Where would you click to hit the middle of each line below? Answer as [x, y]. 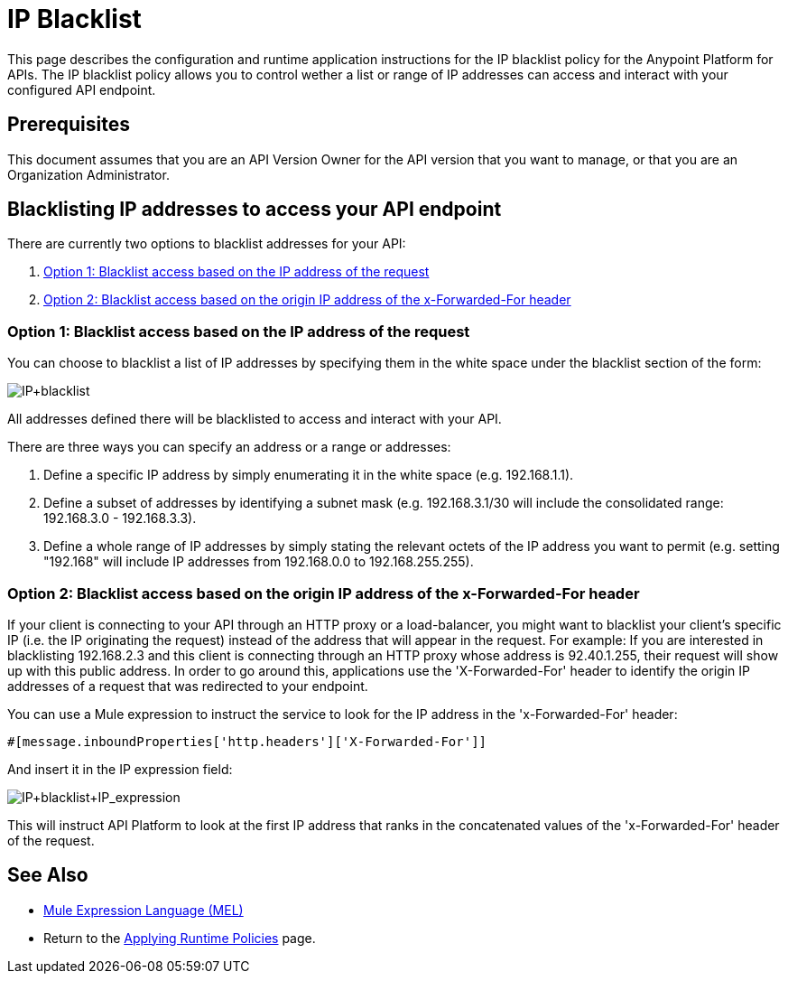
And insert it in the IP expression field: [120, 769]
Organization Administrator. [88, 174]
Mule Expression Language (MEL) [144, 910]
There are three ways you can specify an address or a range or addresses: [229, 447]
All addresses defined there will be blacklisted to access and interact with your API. [255, 419]
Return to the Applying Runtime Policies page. [180, 938]
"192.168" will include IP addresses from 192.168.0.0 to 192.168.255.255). [259, 562]
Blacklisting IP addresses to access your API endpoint [255, 210]
